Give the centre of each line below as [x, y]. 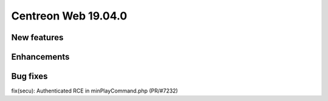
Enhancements [40, 57]
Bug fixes [29, 76]
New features [37, 37]
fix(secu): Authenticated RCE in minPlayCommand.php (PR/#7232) [95, 91]
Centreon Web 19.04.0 [69, 16]
